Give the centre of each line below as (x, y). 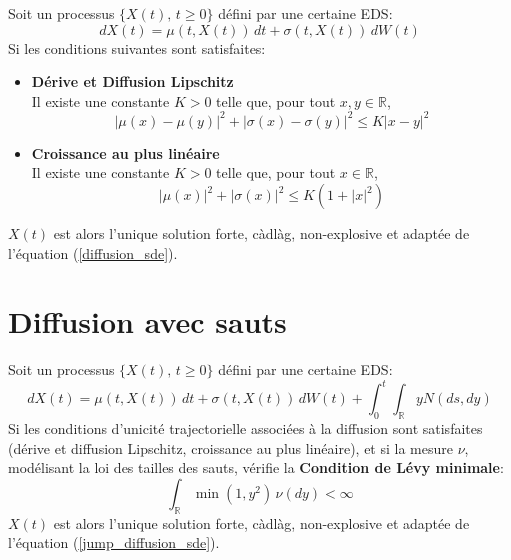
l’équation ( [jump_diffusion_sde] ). (114, 542)
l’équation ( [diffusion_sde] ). (93, 252)
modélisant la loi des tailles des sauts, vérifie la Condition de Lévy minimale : (256, 467)
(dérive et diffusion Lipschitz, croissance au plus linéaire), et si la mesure (230, 447)
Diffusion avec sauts (147, 321)
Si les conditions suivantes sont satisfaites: (137, 47)
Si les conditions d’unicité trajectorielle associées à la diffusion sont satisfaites (245, 428)
